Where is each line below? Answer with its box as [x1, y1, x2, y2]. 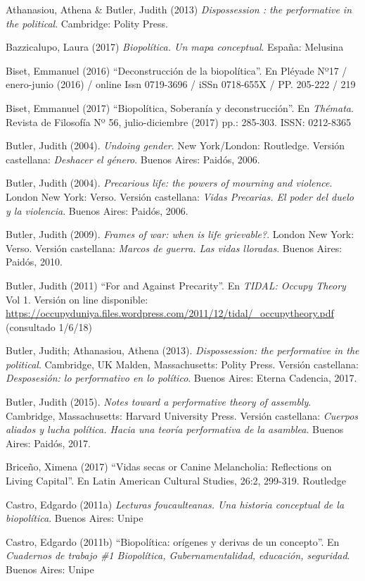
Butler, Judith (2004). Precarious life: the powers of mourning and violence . [6, 175, 333, 190]
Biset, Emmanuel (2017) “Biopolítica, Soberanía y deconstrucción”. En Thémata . [6, 100, 354, 115]
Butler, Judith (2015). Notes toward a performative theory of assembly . [6, 394, 312, 409]
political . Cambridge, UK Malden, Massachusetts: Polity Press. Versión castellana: [6, 356, 359, 371]
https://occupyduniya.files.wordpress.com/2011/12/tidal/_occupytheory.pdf [6, 306, 334, 320]
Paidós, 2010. [6, 254, 63, 269]
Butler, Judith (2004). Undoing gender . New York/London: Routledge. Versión [6, 138, 345, 153]
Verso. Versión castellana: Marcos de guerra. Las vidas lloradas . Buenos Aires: [6, 240, 342, 255]
